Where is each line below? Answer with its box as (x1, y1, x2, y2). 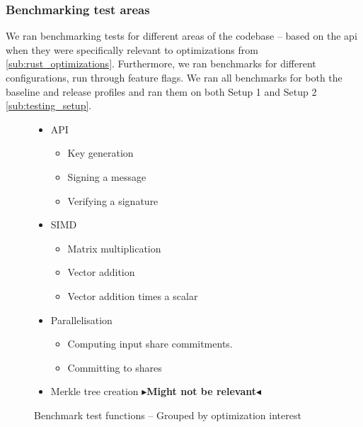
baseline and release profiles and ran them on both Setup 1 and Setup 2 (6, 84, 317, 99)
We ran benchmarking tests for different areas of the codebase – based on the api (6, 28, 357, 43)
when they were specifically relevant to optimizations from (6, 42, 258, 57)
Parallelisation (50, 312, 113, 327)
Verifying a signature (67, 193, 159, 208)
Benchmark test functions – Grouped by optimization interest (34, 407, 301, 422)
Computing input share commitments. (67, 336, 233, 351)
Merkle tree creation (50, 384, 139, 399)
